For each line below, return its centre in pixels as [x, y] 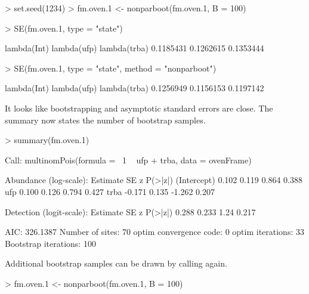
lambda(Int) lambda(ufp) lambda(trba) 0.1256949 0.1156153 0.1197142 [135, 88]
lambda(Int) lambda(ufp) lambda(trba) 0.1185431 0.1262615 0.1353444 [135, 48]
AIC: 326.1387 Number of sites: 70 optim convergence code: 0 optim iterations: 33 [154, 232]
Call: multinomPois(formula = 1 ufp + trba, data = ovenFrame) [128, 160]
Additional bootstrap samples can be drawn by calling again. [116, 263]
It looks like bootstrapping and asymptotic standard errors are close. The [139, 108]
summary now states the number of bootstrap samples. [105, 120]
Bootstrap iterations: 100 [50, 243]
